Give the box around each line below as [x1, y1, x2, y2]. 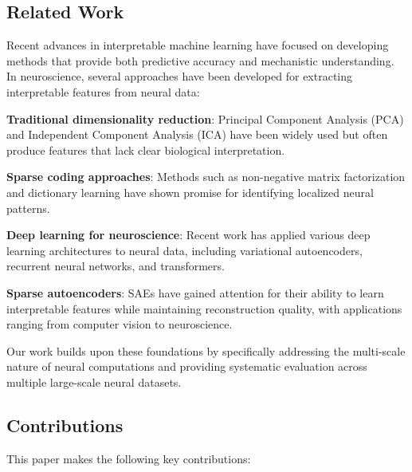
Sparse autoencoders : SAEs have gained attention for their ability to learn [6, 284, 384, 301]
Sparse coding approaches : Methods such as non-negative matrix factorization [6, 168, 406, 185]
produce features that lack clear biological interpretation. [6, 141, 285, 158]
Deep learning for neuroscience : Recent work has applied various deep [6, 226, 371, 243]
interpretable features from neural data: [6, 83, 200, 100]
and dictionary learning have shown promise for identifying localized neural [6, 183, 374, 200]
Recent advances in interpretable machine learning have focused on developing [6, 37, 389, 53]
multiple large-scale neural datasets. [6, 373, 182, 390]
